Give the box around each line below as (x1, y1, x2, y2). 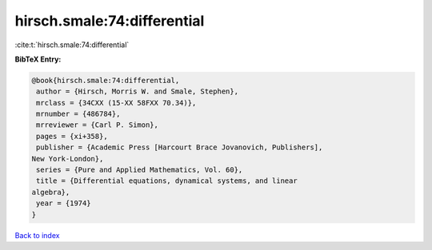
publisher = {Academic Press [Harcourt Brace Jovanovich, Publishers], (36, 143, 323, 152)
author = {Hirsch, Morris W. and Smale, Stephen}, (36, 87, 239, 96)
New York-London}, (31, 154, 104, 163)
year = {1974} (36, 199, 91, 208)
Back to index (14, 230, 60, 240)
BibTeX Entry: (14, 54, 62, 64)
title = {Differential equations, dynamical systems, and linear (36, 177, 298, 185)
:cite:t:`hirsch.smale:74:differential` (14, 40, 130, 50)
